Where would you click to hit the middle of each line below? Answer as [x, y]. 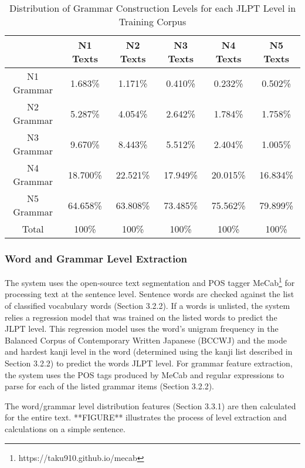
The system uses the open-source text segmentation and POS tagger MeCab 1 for [150, 282]
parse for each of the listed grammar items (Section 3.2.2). [109, 386]
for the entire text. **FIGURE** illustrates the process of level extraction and [146, 417]
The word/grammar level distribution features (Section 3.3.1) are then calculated [150, 405]
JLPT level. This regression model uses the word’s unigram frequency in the [142, 329]
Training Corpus [152, 21]
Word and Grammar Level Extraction [96, 258]
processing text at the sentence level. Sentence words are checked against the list [150, 294]
